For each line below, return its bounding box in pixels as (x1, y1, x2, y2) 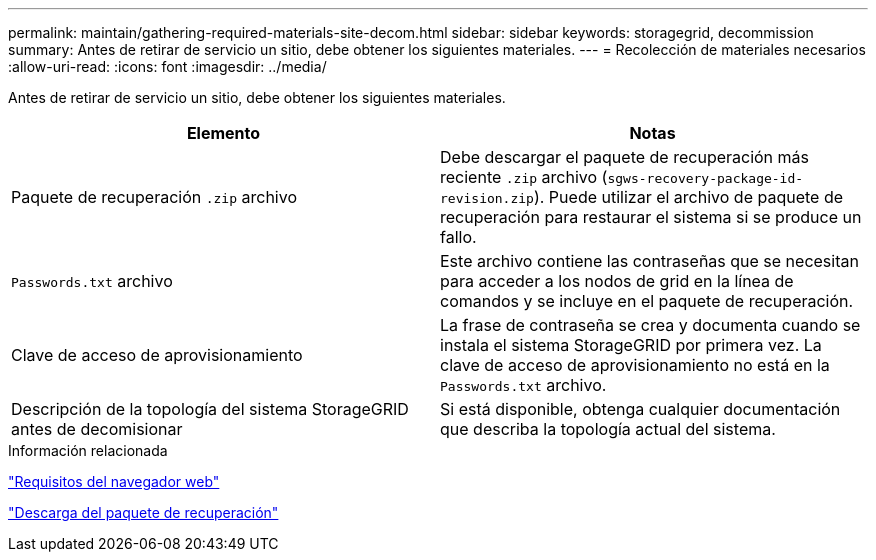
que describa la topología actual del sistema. (440, 419, 776, 439)
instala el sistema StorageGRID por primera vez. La (440, 335, 822, 355)
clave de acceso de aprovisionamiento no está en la (440, 355, 830, 375)
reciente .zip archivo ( (440, 167, 608, 187)
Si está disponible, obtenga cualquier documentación (440, 399, 841, 419)
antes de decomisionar (11, 419, 183, 439)
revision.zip (440, 191, 534, 206)
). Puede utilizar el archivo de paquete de (533, 187, 844, 207)
